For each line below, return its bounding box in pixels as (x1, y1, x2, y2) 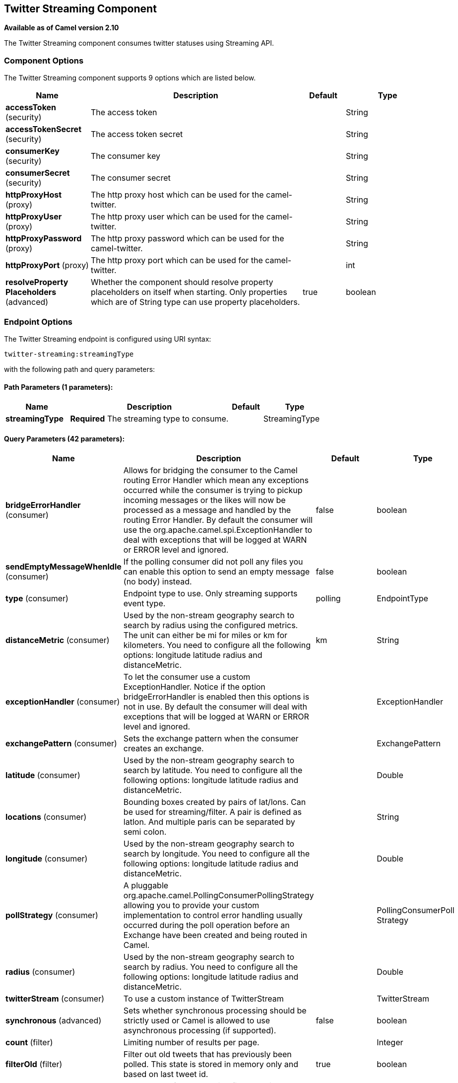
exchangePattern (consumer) (5, 738, 117, 749)
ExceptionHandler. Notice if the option (123, 682, 265, 692)
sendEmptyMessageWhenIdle (5, 562, 122, 572)
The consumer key (91, 151, 161, 161)
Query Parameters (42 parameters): (4, 434, 125, 443)
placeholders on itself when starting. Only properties (91, 287, 287, 297)
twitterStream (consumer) (5, 994, 105, 1004)
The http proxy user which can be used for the (91, 212, 264, 222)
